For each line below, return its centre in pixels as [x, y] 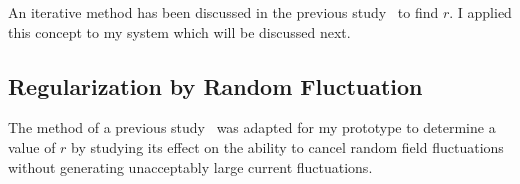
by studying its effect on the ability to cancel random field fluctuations [287, 146]
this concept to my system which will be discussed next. [179, 31]
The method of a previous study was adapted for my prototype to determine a [252, 127]
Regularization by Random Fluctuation [215, 85]
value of [32, 146]
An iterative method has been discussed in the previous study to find [223, 12]
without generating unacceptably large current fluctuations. [190, 166]
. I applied [480, 12]
